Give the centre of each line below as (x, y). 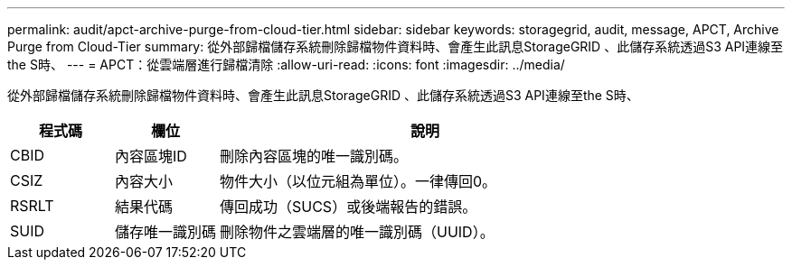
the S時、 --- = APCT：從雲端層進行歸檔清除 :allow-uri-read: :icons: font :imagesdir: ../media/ (286, 64)
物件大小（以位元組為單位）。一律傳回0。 (358, 181)
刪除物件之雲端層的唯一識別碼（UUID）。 (357, 232)
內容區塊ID (151, 156)
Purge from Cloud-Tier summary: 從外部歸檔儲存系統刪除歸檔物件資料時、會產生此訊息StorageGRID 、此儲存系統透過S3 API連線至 (396, 46)
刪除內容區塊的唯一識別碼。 (314, 156)
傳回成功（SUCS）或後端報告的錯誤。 (349, 207)
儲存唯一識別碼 (166, 232)
